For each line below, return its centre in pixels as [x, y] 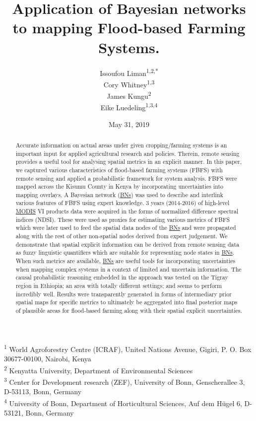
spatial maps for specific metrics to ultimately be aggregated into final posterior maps [127, 302]
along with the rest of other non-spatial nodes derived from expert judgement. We [122, 236]
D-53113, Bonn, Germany [43, 391]
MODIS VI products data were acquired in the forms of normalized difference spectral [127, 211]
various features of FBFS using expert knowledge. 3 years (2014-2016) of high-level [123, 203]
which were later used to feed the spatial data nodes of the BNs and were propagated [126, 228]
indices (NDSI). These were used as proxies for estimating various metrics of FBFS [123, 219]
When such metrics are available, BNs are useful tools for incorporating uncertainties [126, 261]
